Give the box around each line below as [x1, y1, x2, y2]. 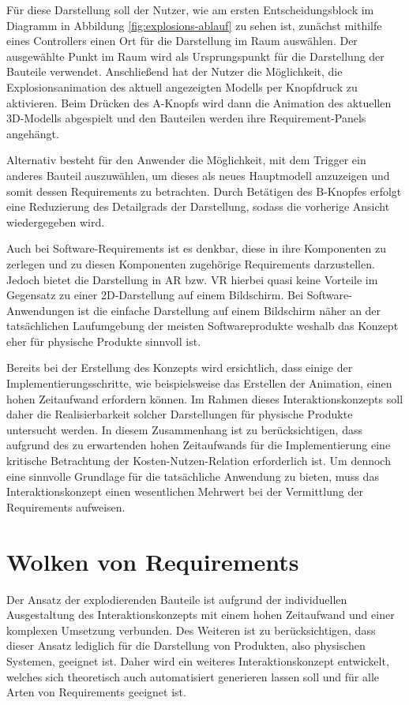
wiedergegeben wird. [6, 213, 105, 230]
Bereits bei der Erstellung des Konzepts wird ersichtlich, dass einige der [6, 359, 353, 376]
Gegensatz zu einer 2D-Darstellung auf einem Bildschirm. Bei [6, 287, 304, 303]
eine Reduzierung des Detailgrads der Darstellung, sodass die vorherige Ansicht [6, 198, 390, 215]
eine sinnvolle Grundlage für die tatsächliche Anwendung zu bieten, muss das [6, 467, 379, 484]
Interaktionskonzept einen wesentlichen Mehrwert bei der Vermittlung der [6, 483, 363, 500]
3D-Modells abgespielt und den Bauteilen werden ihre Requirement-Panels [6, 110, 366, 126]
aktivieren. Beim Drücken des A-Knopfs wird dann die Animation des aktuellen [6, 94, 392, 111]
